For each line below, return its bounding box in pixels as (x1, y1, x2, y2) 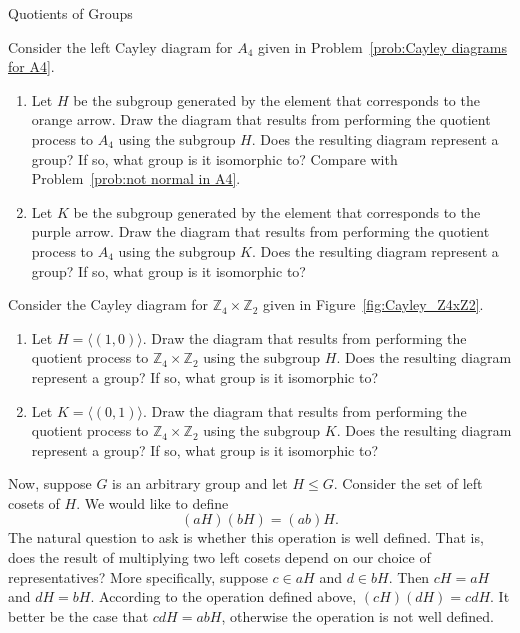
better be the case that (8, 605, 149, 626)
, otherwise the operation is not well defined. (221, 605, 494, 626)
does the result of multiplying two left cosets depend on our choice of (8, 547, 431, 568)
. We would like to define (76, 492, 229, 513)
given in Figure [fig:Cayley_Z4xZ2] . (263, 294, 484, 315)
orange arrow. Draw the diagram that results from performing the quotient (31, 109, 491, 130)
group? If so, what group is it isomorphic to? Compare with (31, 148, 398, 169)
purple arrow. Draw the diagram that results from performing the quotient (31, 221, 490, 242)
